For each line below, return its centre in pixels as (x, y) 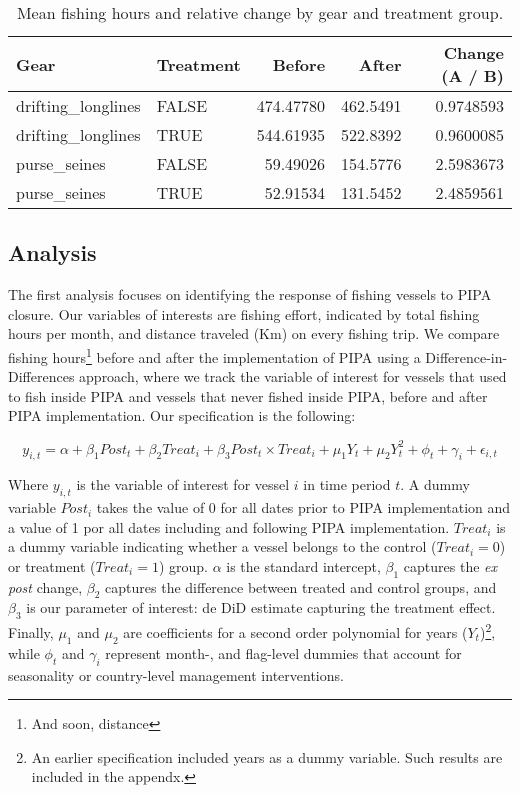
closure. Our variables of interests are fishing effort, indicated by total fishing (244, 313)
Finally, (31, 631)
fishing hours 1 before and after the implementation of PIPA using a (214, 355)
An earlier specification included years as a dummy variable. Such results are (267, 756)
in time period (347, 484)
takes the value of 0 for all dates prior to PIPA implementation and (303, 507)
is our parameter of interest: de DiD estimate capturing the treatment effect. (261, 607)
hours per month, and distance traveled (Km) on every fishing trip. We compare (254, 333)
